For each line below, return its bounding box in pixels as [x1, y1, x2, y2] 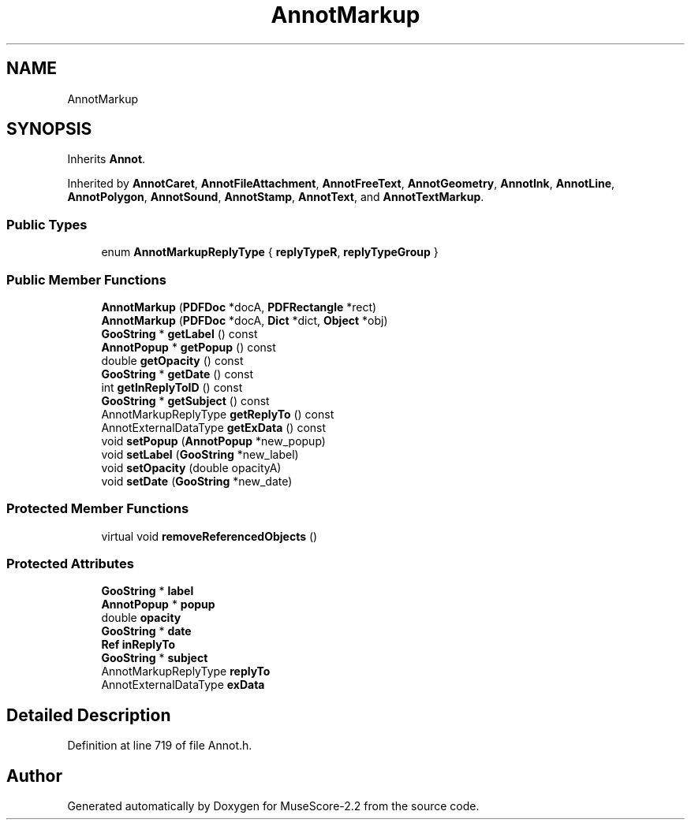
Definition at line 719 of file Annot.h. [67, 739, 252, 753]
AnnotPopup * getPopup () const [101, 340, 276, 354]
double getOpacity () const [101, 353, 244, 367]
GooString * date [101, 624, 192, 638]
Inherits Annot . [67, 152, 146, 166]
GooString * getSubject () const [101, 393, 270, 407]
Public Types [6, 216, 88, 233]
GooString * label [101, 584, 194, 598]
